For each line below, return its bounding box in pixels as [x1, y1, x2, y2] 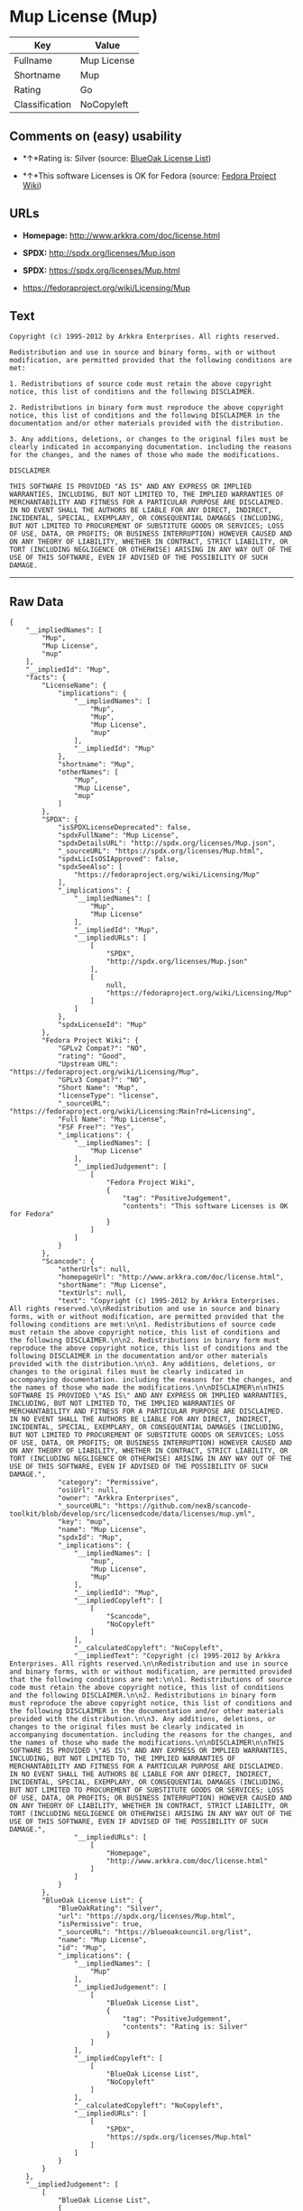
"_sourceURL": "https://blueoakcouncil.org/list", [57, 1928, 252, 1937]
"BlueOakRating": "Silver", [57, 1904, 164, 1913]
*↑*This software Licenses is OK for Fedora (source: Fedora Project [22, 170, 277, 181]
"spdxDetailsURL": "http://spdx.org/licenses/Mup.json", [57, 839, 277, 849]
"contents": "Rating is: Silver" [122, 2023, 248, 2032]
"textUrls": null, [57, 1289, 127, 1298]
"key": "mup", [57, 1518, 111, 1527]
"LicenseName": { [41, 681, 106, 691]
